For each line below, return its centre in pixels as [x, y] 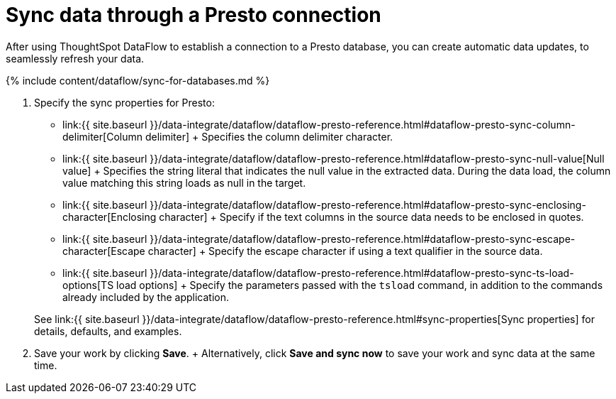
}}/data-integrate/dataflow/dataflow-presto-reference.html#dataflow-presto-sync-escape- [363, 239]
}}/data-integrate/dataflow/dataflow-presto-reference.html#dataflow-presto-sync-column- [363, 124]
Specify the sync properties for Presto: [124, 102]
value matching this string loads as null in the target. [184, 182]
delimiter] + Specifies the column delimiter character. [269, 136]
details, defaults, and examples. [108, 331]
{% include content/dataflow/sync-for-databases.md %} [138, 80]
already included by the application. [146, 297]
